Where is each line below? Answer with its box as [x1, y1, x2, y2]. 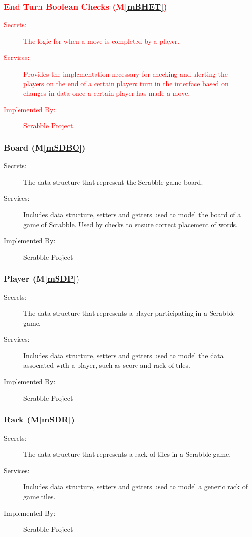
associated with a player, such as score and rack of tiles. [23, 360, 190, 370]
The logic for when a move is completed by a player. [23, 36, 180, 46]
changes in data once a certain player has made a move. [23, 88, 190, 98]
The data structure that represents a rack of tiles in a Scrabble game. [23, 449, 231, 459]
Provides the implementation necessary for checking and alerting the [23, 69, 228, 78]
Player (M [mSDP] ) [4, 272, 80, 285]
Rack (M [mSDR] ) [4, 413, 75, 425]
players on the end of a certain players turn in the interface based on [23, 78, 229, 88]
